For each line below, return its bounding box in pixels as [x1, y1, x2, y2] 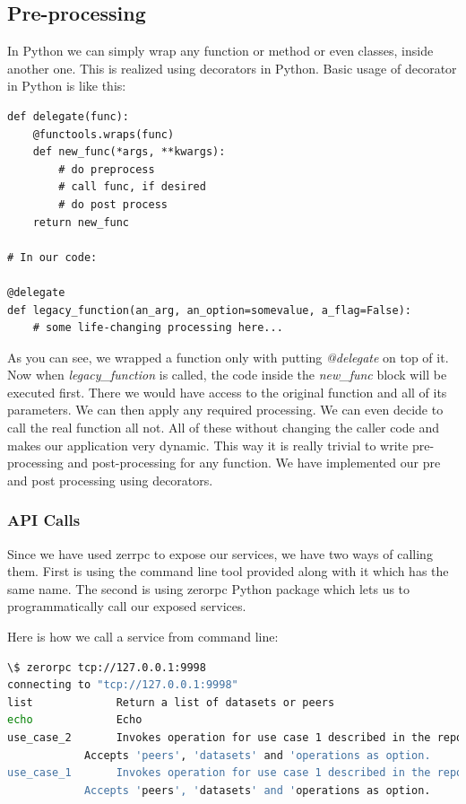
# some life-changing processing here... [32, 321, 283, 335]
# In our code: [7, 250, 98, 264]
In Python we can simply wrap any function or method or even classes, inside [7, 41, 434, 60]
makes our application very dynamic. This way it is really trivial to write [7, 435, 409, 454]
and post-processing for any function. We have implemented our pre [67, 453, 441, 472]
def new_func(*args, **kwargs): [32, 145, 226, 159]
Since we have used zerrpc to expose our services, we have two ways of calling [7, 544, 433, 563]
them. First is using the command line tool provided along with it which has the [7, 562, 449, 581]
